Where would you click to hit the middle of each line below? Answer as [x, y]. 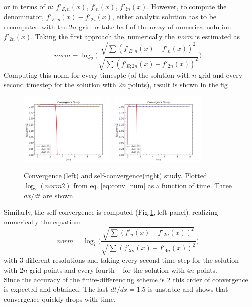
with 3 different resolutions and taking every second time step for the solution [121, 260]
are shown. [59, 195]
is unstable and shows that [188, 289]
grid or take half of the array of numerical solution [155, 26]
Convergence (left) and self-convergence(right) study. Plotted [115, 176]
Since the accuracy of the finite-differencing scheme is [84, 279]
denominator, [24, 16]
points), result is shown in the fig [178, 84]
